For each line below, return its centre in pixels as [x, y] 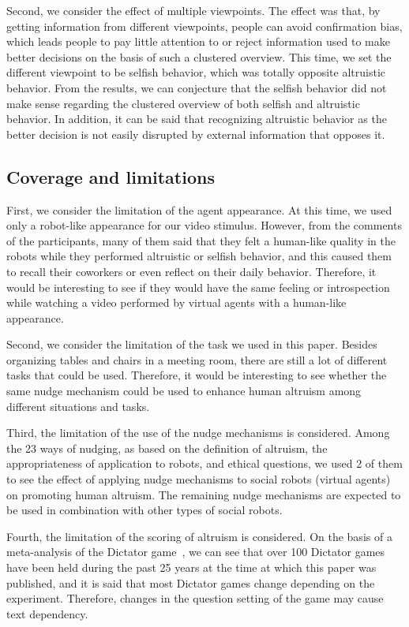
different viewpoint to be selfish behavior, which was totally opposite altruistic [196, 72]
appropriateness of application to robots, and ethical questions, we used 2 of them [204, 463]
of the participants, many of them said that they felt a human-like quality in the [201, 240]
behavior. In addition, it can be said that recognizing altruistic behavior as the [197, 119]
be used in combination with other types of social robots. [144, 510]
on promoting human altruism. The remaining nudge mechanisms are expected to [204, 494]
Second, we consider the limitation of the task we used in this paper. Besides [192, 344]
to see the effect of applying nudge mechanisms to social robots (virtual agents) [199, 479]
